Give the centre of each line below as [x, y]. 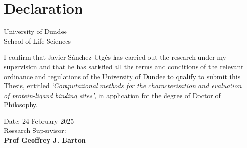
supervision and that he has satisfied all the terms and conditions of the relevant [124, 66]
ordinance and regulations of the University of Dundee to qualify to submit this [122, 76]
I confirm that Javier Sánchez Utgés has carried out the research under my [115, 57]
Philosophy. [21, 105]
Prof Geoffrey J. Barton [45, 140]
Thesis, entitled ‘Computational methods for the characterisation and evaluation [123, 86]
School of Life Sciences [37, 41]
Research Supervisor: [35, 130]
